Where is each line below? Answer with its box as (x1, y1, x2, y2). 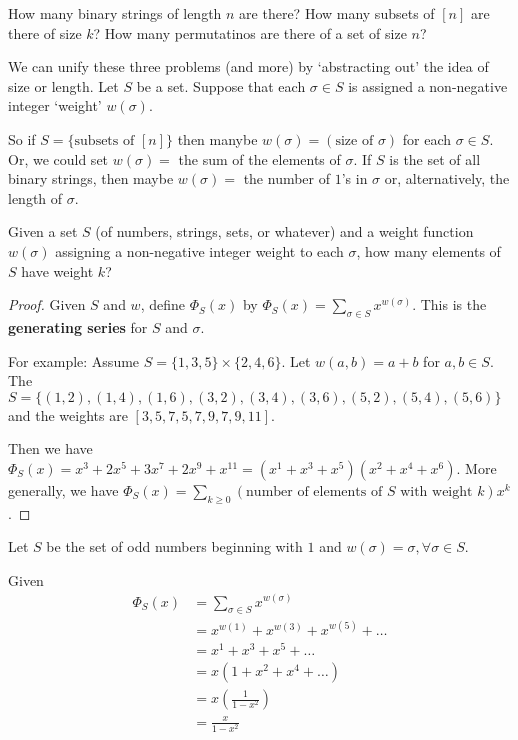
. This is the (412, 294, 487, 315)
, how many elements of (356, 240, 501, 261)
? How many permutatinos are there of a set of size (93, 22, 407, 43)
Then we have (8, 438, 93, 459)
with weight (400, 484, 473, 499)
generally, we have (8, 479, 119, 500)
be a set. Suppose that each (136, 75, 306, 96)
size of (335, 133, 374, 148)
